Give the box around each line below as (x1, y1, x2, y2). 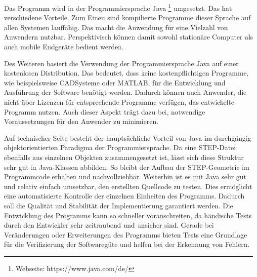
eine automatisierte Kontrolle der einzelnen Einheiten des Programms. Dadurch (4, 191, 245, 201)
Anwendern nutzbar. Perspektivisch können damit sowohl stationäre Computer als (4, 32, 253, 42)
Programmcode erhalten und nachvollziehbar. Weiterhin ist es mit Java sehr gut (4, 171, 247, 182)
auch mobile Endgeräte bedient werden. (4, 41, 124, 52)
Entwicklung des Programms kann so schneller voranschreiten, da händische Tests (4, 210, 252, 220)
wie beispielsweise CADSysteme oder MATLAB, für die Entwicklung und (4, 77, 226, 87)
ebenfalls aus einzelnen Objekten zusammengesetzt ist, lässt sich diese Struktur (4, 152, 244, 162)
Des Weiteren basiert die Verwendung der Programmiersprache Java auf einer (4, 58, 239, 68)
